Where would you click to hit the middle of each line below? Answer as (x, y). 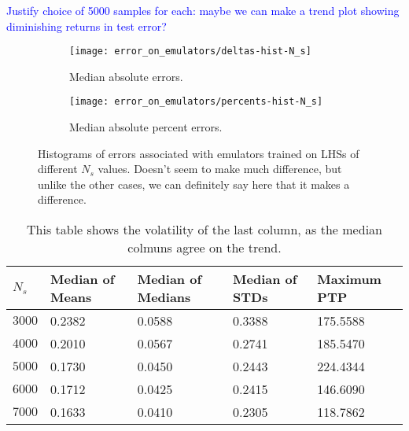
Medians (164, 297)
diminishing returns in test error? (87, 26)
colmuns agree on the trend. (204, 248)
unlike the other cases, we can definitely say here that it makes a (194, 184)
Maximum (349, 279)
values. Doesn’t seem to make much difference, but (220, 169)
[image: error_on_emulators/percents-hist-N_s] (196, 102)
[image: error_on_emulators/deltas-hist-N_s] (190, 52)
